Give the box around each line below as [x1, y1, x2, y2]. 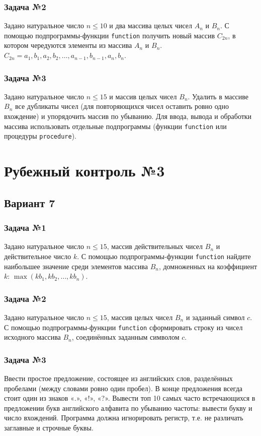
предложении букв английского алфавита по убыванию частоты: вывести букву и [4, 402, 252, 413]
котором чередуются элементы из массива [4, 40, 132, 50]
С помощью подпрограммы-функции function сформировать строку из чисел [4, 322, 243, 332]
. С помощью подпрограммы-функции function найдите [77, 251, 251, 261]
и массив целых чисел [109, 91, 177, 101]
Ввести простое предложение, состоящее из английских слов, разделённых [4, 373, 233, 384]
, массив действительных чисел [107, 241, 203, 252]
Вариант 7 [4, 195, 55, 210]
